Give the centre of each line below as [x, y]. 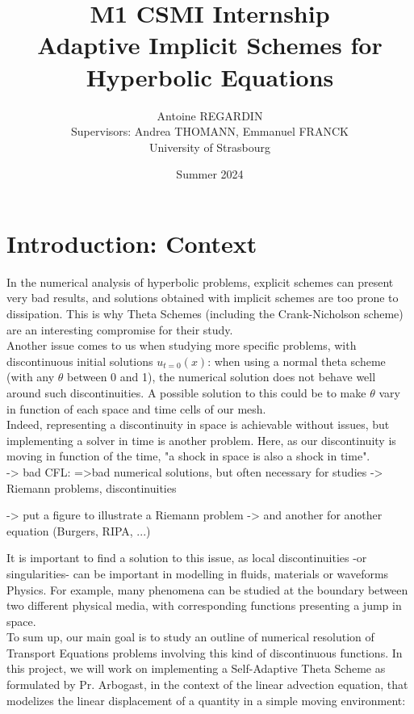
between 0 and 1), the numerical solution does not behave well [222, 377]
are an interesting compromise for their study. [120, 329]
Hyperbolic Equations [210, 76]
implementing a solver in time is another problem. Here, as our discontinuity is [201, 440]
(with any [31, 377]
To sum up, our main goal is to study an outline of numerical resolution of [190, 637]
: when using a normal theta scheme [297, 361]
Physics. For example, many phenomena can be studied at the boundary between [207, 589]
